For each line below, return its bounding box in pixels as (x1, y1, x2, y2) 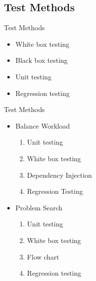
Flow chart (27, 251, 59, 262)
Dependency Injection (27, 169, 92, 180)
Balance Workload (15, 120, 70, 131)
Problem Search (15, 202, 63, 212)
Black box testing (15, 55, 68, 65)
